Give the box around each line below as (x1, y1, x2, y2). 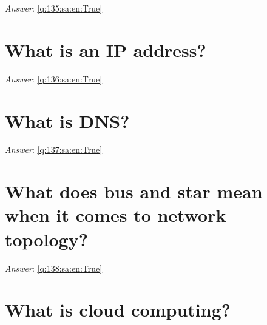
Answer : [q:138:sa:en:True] (5, 261, 103, 274)
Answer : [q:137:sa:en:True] (5, 143, 103, 156)
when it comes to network (5, 203, 226, 227)
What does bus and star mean (5, 179, 263, 204)
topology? (5, 226, 88, 251)
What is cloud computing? (5, 297, 231, 322)
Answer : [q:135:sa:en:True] (5, 2, 103, 14)
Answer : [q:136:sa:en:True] (5, 72, 103, 85)
